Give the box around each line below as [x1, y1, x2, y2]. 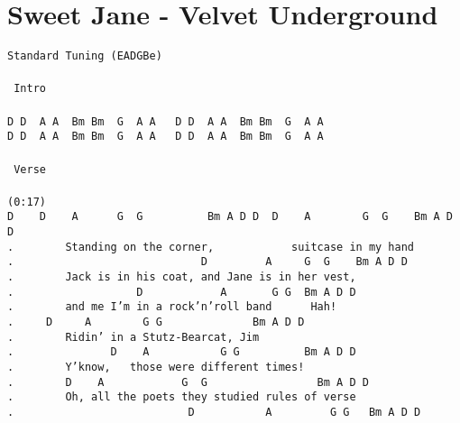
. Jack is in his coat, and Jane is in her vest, [7, 271, 356, 284]
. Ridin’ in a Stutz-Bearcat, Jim [7, 330, 260, 344]
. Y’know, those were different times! [7, 361, 305, 373]
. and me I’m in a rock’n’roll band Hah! [7, 300, 337, 314]
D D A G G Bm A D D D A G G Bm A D [7, 210, 453, 224]
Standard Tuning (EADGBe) [7, 50, 162, 63]
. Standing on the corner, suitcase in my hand [7, 240, 415, 253]
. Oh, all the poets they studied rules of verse [7, 391, 356, 404]
